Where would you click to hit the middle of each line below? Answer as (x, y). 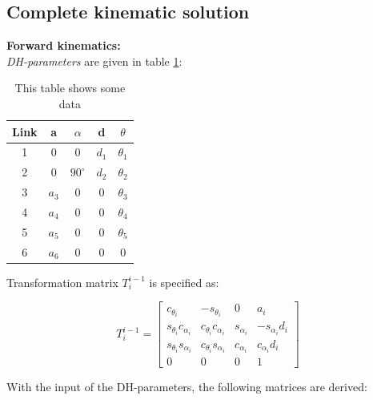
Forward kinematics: (64, 45)
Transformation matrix (62, 282)
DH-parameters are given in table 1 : (94, 61)
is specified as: (184, 282)
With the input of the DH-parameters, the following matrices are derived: (187, 386)
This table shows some (70, 88)
